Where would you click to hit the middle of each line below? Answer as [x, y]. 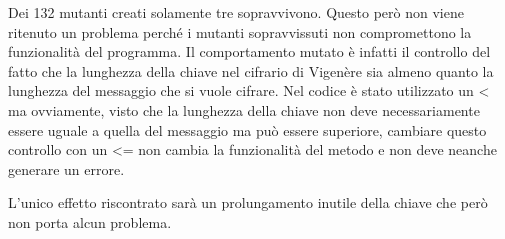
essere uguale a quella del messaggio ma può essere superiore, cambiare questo [247, 129]
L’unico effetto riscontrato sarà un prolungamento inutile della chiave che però [248, 202]
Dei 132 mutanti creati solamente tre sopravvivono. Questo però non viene [236, 12]
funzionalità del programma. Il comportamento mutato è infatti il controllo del [249, 51]
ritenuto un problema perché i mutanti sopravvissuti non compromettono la [240, 31]
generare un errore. [66, 168]
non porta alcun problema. [90, 221]
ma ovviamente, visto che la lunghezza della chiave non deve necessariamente [244, 109]
